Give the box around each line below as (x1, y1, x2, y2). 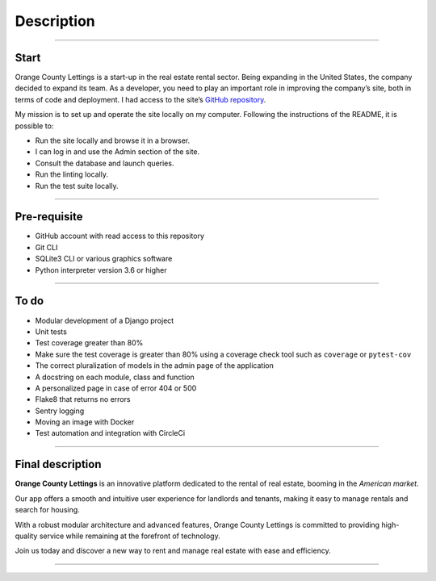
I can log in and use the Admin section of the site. (35, 147, 200, 157)
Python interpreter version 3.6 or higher (35, 265, 167, 274)
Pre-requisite (15, 210, 83, 224)
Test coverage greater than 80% (35, 338, 144, 348)
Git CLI (35, 242, 58, 252)
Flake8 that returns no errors (35, 395, 131, 404)
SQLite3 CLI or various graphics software (35, 254, 173, 264)
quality (15, 531, 38, 541)
